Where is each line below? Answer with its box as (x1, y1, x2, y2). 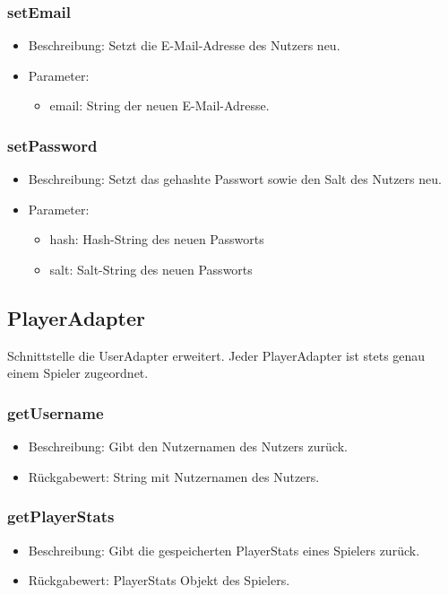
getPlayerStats (7, 505, 115, 528)
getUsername (7, 401, 104, 424)
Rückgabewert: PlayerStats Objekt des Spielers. (28, 571, 290, 590)
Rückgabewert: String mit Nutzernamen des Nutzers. (28, 467, 320, 486)
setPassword (7, 134, 98, 156)
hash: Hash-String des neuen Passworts (49, 230, 264, 249)
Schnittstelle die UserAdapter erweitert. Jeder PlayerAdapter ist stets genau (7, 346, 426, 364)
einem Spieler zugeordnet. (7, 363, 149, 382)
